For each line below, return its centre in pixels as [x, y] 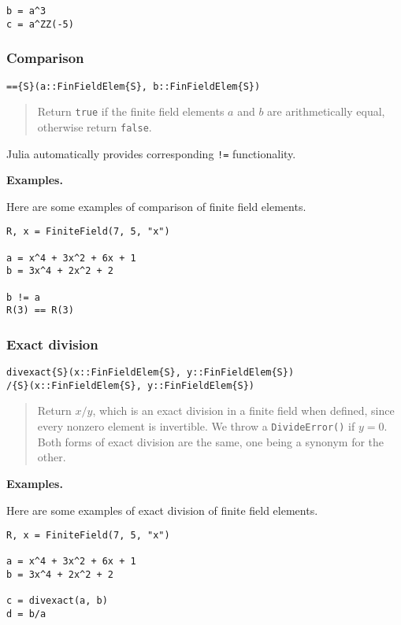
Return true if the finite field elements [131, 111]
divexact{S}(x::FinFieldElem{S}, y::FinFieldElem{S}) [150, 373]
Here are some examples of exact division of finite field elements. [162, 510]
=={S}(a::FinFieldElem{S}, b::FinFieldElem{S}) [134, 86]
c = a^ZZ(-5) [40, 24]
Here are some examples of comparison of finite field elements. [156, 206]
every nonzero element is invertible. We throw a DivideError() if [196, 426]
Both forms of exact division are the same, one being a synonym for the [211, 441]
